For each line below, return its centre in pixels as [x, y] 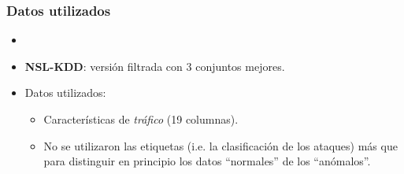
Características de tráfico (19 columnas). [141, 119]
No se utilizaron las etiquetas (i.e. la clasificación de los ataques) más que [221, 145]
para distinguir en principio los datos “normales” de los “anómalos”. [207, 161]
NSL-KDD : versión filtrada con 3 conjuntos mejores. [155, 66]
